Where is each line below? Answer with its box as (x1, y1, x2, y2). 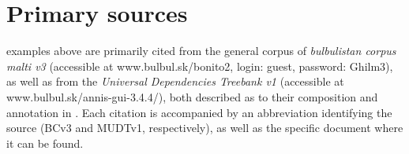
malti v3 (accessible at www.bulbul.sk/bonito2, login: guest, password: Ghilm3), (6, 57, 393, 74)
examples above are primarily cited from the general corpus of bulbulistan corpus (6, 42, 396, 59)
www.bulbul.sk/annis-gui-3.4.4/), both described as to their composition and (6, 88, 378, 104)
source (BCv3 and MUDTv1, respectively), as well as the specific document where (6, 119, 403, 136)
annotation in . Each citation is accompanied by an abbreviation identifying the (6, 104, 392, 120)
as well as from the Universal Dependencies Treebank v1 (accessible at (6, 73, 344, 90)
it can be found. (6, 134, 84, 151)
